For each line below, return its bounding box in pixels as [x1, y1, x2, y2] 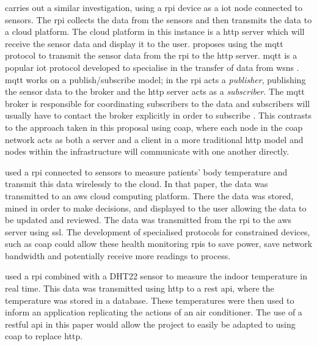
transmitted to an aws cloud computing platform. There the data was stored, [5, 189, 294, 202]
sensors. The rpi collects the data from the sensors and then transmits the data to [5, 13, 312, 26]
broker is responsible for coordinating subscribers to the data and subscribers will [5, 97, 310, 109]
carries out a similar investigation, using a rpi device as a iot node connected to [5, 1, 303, 13]
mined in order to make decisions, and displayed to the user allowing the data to [5, 201, 307, 214]
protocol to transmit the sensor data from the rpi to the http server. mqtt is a [5, 49, 297, 62]
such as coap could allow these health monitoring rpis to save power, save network [5, 237, 313, 250]
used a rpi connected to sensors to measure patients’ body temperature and [5, 165, 288, 178]
